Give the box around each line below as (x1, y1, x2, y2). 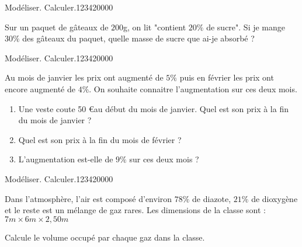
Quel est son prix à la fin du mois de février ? (18, 133, 182, 145)
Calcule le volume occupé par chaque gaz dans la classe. (5, 231, 205, 243)
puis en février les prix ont (179, 71, 274, 84)
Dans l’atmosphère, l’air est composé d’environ (5, 192, 172, 204)
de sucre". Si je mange (206, 20, 286, 33)
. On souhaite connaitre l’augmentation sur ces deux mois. (89, 82, 297, 95)
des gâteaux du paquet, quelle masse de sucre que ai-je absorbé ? (22, 32, 255, 44)
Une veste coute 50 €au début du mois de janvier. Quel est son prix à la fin (18, 102, 289, 114)
